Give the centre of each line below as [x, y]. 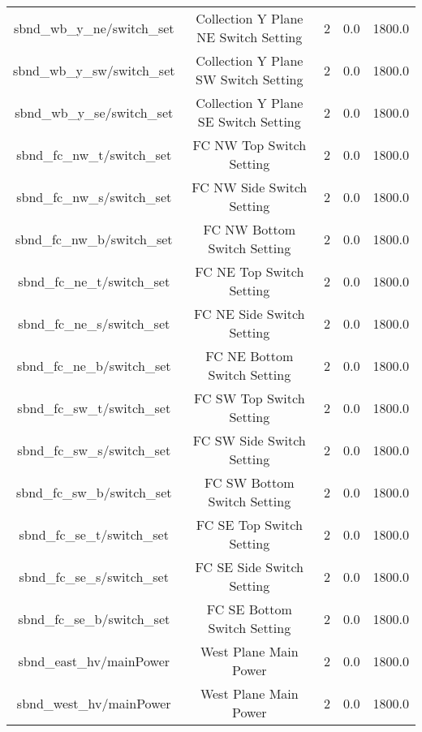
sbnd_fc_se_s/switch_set [94, 576]
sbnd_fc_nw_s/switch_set [94, 196]
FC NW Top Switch [250, 145]
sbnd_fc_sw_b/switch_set [94, 492]
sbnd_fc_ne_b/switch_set [94, 365]
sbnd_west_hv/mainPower [94, 703]
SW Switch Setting [250, 79]
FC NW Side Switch [250, 187]
